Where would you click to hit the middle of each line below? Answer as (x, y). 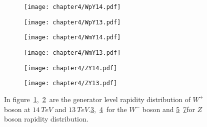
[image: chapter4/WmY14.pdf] (72, 38)
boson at (17, 109)
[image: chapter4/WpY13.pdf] (72, 22)
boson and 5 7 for (168, 109)
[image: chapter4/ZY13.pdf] (71, 83)
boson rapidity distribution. (46, 119)
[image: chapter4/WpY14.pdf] (72, 7)
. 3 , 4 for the (108, 109)
